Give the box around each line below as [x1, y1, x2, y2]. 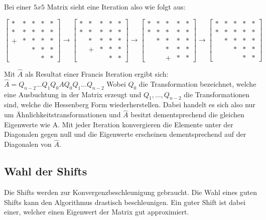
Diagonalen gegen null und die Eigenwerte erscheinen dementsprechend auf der [4, 129, 246, 139]
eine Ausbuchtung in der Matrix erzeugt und [4, 89, 142, 99]
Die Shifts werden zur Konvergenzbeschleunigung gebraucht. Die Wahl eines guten [4, 186, 257, 197]
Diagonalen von [4, 139, 52, 149]
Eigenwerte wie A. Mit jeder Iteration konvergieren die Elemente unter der [4, 119, 233, 129]
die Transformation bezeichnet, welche [139, 78, 256, 89]
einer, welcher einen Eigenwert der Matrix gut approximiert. [4, 206, 189, 217]
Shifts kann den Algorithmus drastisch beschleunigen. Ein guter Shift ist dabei [4, 196, 246, 207]
